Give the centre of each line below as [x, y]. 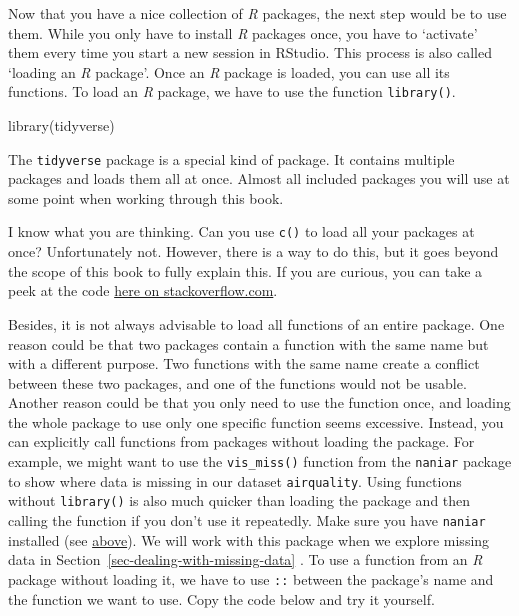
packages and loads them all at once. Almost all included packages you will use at [259, 178]
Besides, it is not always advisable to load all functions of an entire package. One [256, 323]
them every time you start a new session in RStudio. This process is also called [250, 52]
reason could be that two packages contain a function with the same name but [248, 343]
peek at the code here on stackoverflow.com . [143, 290]
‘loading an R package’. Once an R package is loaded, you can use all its [229, 71]
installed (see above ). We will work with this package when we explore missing [249, 539]
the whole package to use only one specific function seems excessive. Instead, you [256, 421]
